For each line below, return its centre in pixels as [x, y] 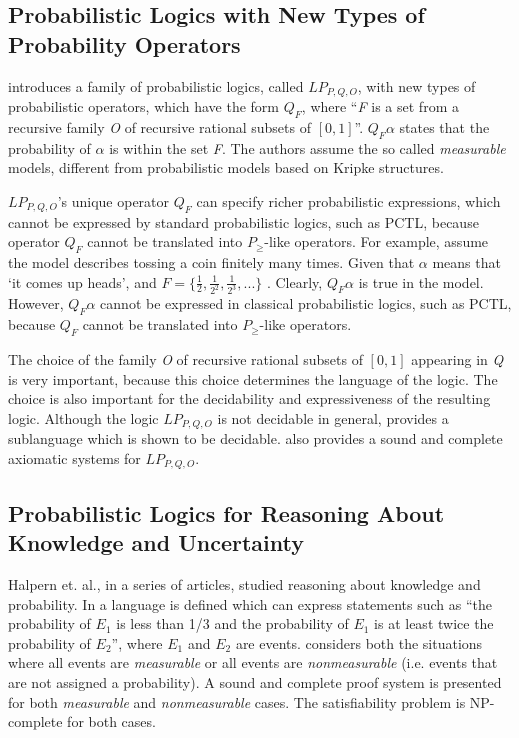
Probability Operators [124, 43]
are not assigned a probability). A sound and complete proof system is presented [255, 681]
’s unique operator [113, 200]
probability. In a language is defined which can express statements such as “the [250, 603]
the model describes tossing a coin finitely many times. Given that [211, 262]
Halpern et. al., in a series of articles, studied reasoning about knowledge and [244, 583]
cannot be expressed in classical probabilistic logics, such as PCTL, [306, 303]
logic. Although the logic [83, 417]
